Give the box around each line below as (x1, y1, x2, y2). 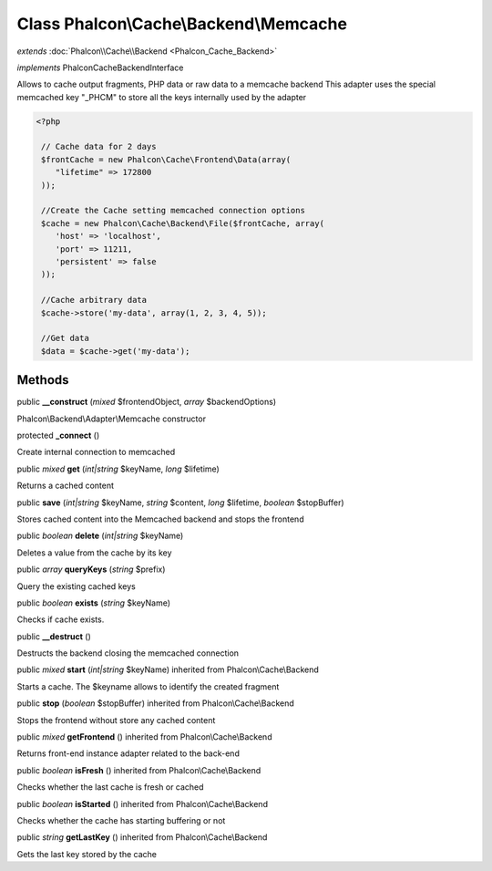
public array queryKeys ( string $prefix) (16, 564, 166, 575)
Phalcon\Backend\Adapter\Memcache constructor (16, 413, 207, 424)
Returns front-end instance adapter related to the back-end (16, 748, 241, 759)
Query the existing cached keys (16, 580, 136, 592)
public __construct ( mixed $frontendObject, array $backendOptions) (16, 397, 277, 408)
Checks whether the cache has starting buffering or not (16, 815, 226, 825)
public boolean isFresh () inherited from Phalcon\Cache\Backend (16, 764, 261, 775)
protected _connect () (16, 430, 100, 441)
